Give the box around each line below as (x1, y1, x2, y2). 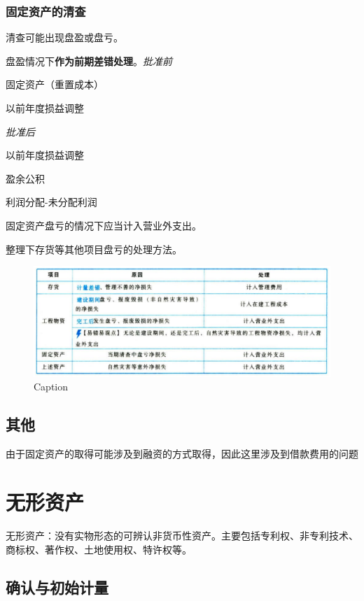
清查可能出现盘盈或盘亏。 (6, 30, 123, 45)
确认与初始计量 (6, 576, 108, 598)
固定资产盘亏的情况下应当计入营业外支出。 (6, 218, 202, 232)
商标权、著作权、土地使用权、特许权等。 (6, 542, 192, 556)
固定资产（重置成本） (6, 77, 104, 92)
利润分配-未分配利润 (6, 195, 97, 209)
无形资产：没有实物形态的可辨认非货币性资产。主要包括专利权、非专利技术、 (6, 528, 358, 542)
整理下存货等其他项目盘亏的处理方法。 (6, 241, 182, 256)
